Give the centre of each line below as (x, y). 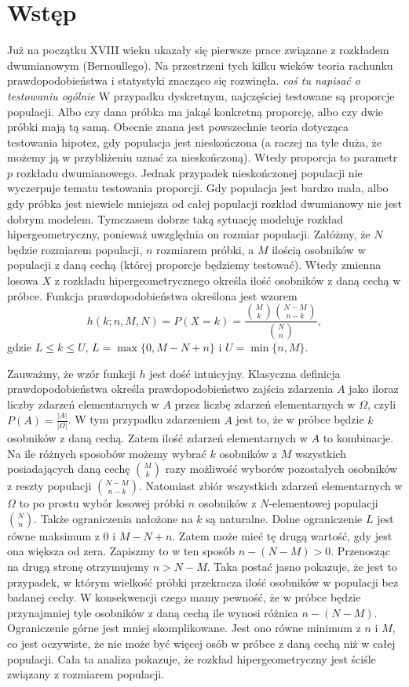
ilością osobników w (319, 249)
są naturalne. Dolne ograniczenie (284, 518)
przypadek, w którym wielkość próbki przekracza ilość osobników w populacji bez (203, 582)
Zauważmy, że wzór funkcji (71, 373)
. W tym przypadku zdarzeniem (144, 419)
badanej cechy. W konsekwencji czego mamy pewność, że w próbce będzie (184, 597)
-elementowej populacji (323, 503)
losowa (23, 280)
